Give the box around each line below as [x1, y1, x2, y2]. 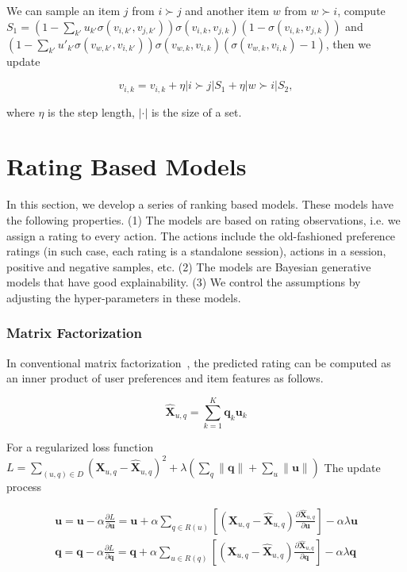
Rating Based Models [6, 150, 247, 182]
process [6, 478, 42, 495]
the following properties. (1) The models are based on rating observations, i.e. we [6, 211, 401, 228]
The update [324, 459, 381, 475]
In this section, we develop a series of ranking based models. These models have [6, 196, 394, 213]
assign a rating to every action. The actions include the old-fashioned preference [6, 227, 396, 244]
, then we [325, 35, 371, 52]
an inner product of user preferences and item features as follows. [6, 370, 324, 386]
